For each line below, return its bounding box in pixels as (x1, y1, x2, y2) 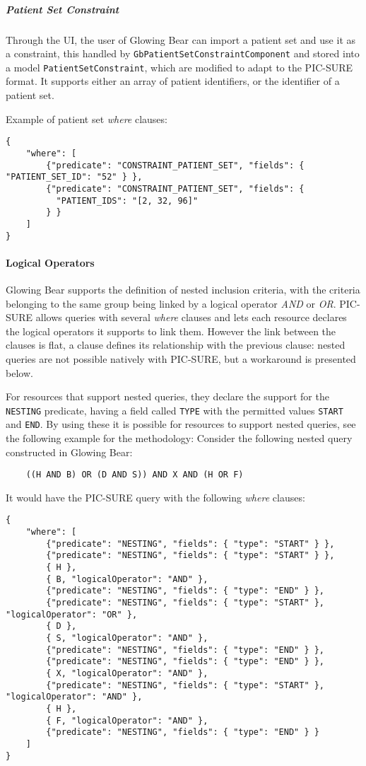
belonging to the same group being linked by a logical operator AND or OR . (6, 296, 336, 311)
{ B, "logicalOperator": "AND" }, (46, 574, 208, 584)
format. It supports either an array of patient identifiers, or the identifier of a (6, 74, 340, 88)
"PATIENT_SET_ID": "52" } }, (6, 172, 143, 182)
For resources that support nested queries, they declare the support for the (6, 389, 329, 404)
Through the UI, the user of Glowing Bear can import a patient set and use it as (6, 32, 356, 47)
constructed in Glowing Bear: (6, 444, 133, 459)
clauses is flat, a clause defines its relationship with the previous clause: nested (6, 337, 346, 352)
